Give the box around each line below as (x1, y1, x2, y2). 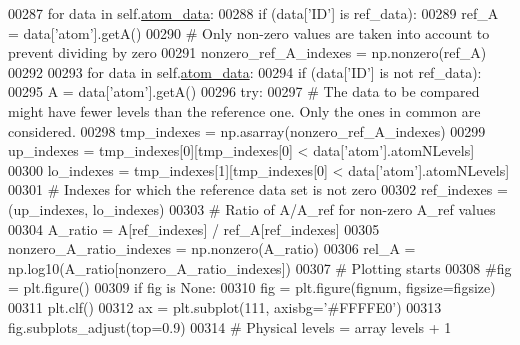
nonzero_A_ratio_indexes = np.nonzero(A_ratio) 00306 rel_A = (8, 238, 416, 259)
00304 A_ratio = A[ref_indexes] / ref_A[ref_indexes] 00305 (8, 218, 380, 239)
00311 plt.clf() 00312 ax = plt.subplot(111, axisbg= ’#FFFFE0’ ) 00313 (8, 296, 442, 317)
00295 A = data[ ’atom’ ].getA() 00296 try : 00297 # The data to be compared (8, 81, 480, 102)
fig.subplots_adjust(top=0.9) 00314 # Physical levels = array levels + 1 (8, 316, 452, 337)
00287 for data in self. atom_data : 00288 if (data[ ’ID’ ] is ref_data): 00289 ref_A (8, 3, 499, 23)
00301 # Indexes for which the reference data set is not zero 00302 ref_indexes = (8, 179, 508, 200)
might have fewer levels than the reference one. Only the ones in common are (8, 100, 481, 121)
